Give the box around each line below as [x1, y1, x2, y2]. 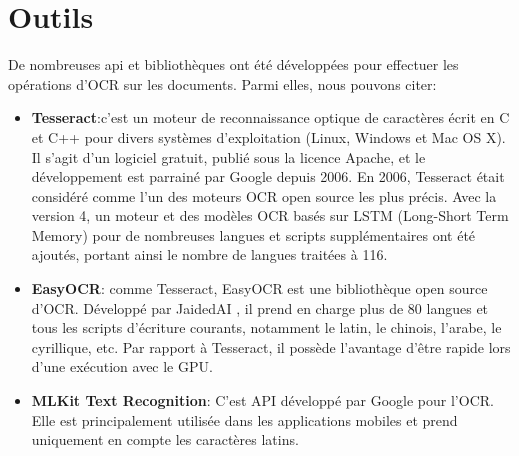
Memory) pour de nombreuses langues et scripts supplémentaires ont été [31, 224, 476, 245]
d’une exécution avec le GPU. [31, 356, 213, 377]
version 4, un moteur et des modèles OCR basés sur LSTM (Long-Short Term [31, 205, 509, 226]
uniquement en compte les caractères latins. [31, 429, 299, 450]
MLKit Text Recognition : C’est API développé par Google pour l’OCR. [31, 390, 494, 411]
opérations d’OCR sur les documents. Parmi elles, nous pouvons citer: [8, 73, 437, 94]
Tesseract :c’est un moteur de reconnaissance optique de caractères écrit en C [31, 107, 510, 128]
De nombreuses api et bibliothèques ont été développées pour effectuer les [8, 54, 459, 75]
